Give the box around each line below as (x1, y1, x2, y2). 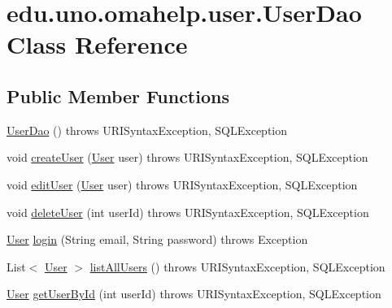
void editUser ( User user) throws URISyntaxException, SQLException (7, 176, 358, 193)
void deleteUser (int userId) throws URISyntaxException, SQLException (7, 203, 369, 220)
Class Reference (7, 28, 188, 61)
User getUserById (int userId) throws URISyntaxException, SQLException (7, 285, 381, 302)
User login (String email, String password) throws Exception (7, 231, 308, 248)
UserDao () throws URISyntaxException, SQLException (7, 121, 288, 138)
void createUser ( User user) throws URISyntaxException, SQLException (7, 149, 368, 166)
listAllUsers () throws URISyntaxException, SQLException (89, 258, 385, 275)
